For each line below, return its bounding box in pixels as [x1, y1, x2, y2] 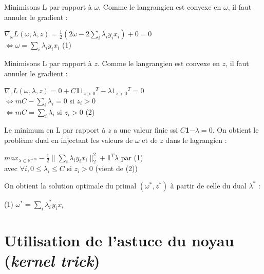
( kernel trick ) [4, 250, 100, 271]
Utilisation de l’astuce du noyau [4, 229, 234, 250]
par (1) [121, 152, 143, 162]
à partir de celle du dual [170, 180, 247, 191]
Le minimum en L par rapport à [4, 124, 106, 135]
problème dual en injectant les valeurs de [4, 134, 133, 145]
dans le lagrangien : [165, 134, 227, 145]
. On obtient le [212, 124, 259, 135]
